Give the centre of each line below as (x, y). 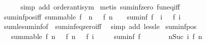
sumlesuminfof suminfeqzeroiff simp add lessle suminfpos (100, 26)
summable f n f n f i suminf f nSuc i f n (107, 36)
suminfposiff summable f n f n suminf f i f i (92, 16)
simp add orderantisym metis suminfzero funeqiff (100, 6)
